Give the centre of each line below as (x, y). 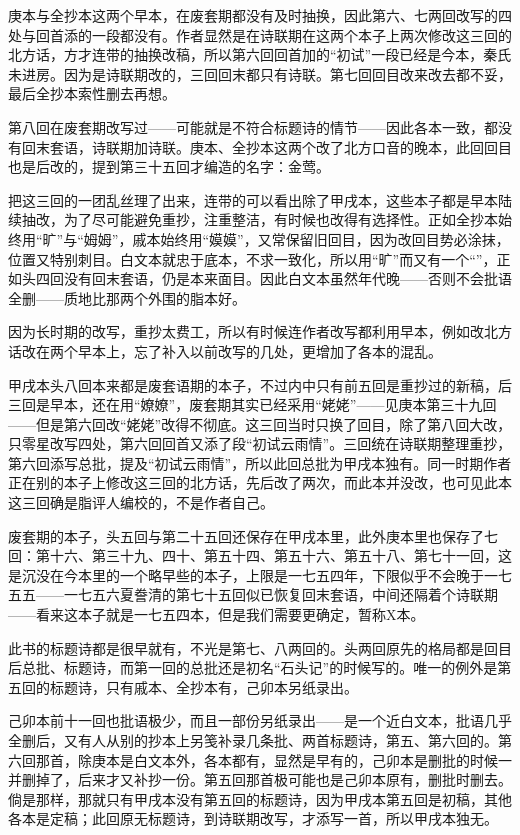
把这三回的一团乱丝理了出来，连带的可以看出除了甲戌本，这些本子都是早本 (253, 199)
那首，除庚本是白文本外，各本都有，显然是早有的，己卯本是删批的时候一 (273, 759)
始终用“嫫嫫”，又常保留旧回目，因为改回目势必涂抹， (335, 238)
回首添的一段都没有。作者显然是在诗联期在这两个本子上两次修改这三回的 (273, 34)
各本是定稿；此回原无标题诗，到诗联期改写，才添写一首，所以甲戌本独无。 (253, 818)
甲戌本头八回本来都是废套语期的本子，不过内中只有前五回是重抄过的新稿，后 (260, 384)
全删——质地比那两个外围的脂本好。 (127, 297)
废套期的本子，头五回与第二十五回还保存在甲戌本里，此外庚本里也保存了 (246, 535)
